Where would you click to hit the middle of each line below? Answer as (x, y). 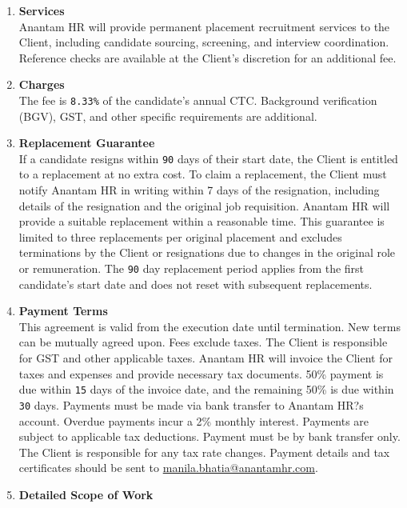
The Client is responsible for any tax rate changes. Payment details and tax (204, 452)
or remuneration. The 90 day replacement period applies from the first (192, 268)
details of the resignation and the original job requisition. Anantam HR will (204, 205)
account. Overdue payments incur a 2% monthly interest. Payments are (194, 420)
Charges (42, 84)
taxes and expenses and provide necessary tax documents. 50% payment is (201, 373)
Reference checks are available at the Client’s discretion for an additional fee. (207, 57)
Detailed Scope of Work (86, 494)
